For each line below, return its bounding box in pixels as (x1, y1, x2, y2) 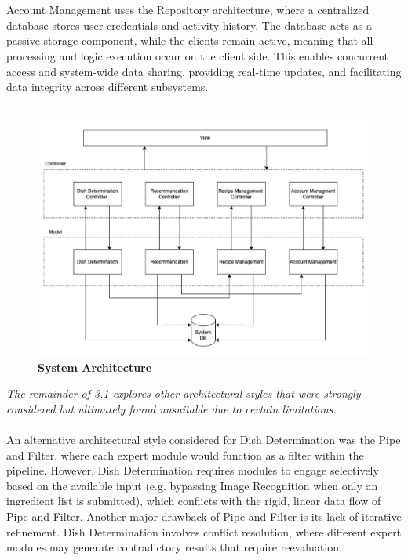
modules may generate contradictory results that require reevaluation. (6, 539, 342, 555)
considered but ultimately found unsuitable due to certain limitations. (6, 400, 337, 416)
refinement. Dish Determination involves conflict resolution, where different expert (6, 523, 402, 540)
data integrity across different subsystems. (6, 78, 209, 95)
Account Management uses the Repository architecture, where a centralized (6, 2, 370, 18)
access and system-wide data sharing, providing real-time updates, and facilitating (6, 63, 402, 79)
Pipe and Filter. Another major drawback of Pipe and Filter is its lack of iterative (6, 507, 402, 524)
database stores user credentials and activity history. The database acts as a (6, 16, 372, 33)
